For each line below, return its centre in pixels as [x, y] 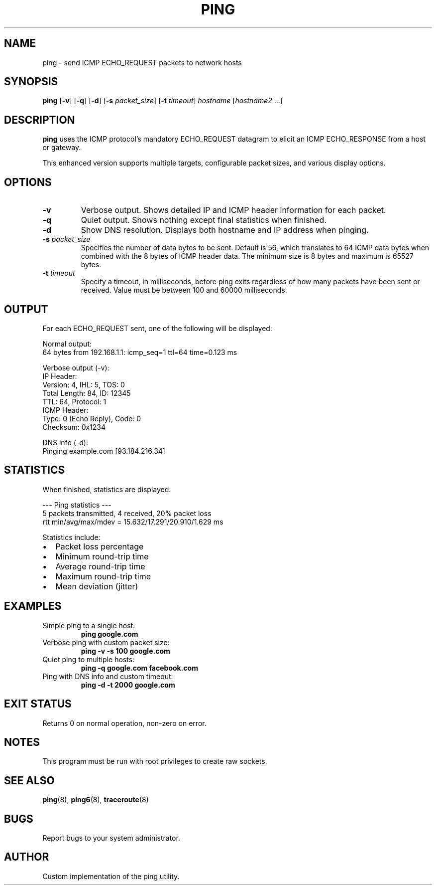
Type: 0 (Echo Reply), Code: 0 [92, 418]
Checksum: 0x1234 [74, 427]
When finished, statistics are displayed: [107, 489]
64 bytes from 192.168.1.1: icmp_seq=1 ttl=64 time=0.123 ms [140, 352]
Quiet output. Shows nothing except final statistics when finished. [204, 220]
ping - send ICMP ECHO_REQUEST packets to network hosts [142, 62]
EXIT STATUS [38, 704]
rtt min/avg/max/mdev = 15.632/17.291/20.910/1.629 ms [133, 522]
